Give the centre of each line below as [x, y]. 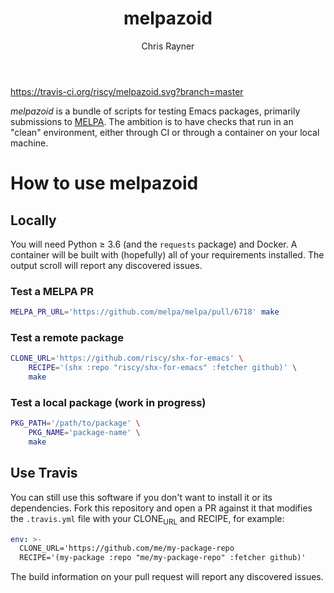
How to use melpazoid [104, 183]
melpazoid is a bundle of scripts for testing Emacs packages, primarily [155, 111]
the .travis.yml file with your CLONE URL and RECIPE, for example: [147, 519]
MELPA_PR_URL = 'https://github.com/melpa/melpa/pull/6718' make [145, 312]
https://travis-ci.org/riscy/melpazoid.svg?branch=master [127, 91]
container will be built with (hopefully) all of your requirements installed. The [167, 254]
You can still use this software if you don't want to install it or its [141, 497]
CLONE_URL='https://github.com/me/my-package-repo [127, 548]
